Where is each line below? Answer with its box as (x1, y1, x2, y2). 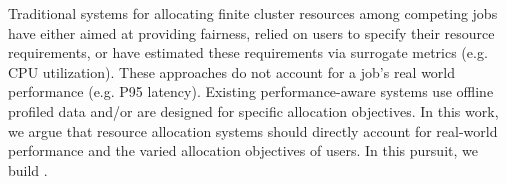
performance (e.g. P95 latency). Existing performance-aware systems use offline (8, 81, 494, 102)
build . (8, 159, 48, 180)
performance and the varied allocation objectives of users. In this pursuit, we (8, 140, 478, 161)
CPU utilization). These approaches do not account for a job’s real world (8, 61, 456, 82)
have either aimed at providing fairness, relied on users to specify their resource (8, 22, 495, 43)
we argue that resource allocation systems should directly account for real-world (8, 120, 498, 141)
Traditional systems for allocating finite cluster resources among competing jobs (8, 3, 498, 23)
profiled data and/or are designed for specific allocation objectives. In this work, (8, 100, 499, 121)
